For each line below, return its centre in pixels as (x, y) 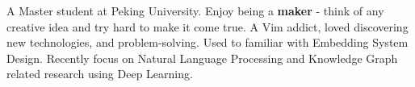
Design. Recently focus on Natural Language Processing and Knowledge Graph (202, 58)
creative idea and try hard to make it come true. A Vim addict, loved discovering (207, 26)
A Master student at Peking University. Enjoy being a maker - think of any (195, 10)
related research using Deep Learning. (100, 74)
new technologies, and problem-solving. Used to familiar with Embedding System (207, 42)
